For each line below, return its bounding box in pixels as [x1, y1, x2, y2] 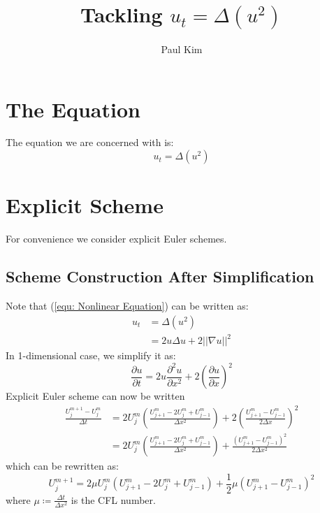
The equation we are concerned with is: [6, 135, 174, 150]
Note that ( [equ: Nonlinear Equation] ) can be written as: [6, 298, 249, 312]
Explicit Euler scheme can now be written [6, 389, 185, 403]
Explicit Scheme [6, 191, 163, 219]
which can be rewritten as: [6, 458, 119, 473]
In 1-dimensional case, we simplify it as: [6, 348, 176, 363]
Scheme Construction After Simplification [6, 266, 314, 287]
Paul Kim [161, 41, 203, 56]
